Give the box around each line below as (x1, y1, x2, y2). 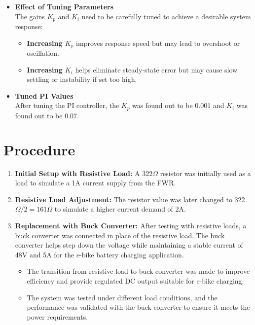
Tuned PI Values (15, 90, 73, 101)
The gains (15, 11, 45, 21)
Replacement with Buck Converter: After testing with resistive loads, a (15, 220, 247, 231)
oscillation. (27, 48, 60, 58)
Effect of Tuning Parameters (15, 1, 114, 11)
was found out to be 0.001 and (132, 100, 224, 110)
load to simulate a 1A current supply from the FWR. (15, 178, 176, 188)
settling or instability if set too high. (27, 74, 137, 84)
